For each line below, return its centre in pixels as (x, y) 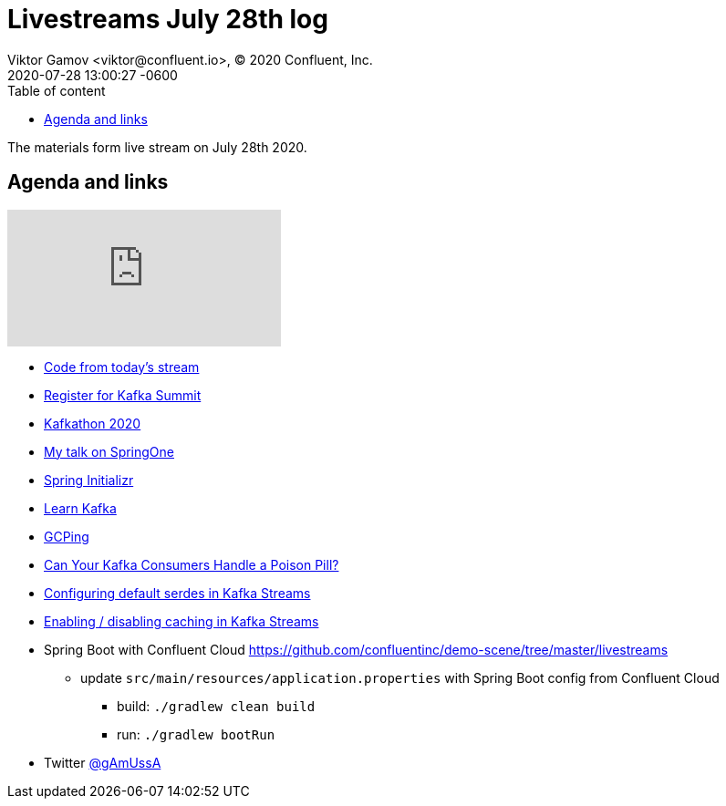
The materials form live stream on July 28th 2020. (157, 147)
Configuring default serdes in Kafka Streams (177, 593)
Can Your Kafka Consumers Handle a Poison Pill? (192, 564)
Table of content (57, 90)
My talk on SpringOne (109, 451)
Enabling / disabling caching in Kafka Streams (181, 621)
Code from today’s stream (122, 367)
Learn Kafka (80, 508)
